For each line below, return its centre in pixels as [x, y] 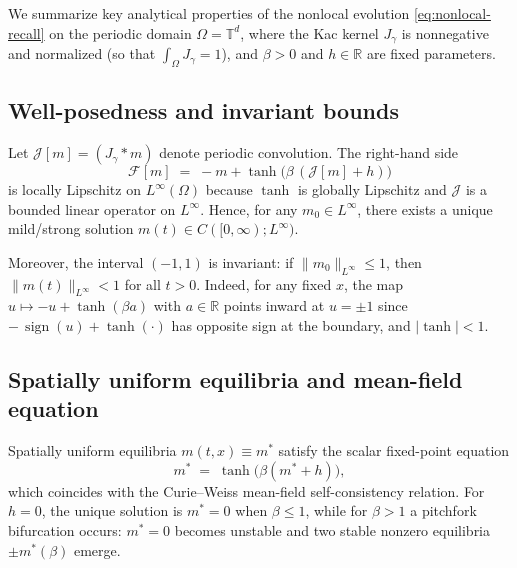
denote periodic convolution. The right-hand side [309, 152]
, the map [373, 283]
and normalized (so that [82, 53]
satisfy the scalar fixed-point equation [394, 450]
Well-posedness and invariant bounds [203, 110]
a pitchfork [443, 510]
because [229, 189]
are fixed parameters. [431, 53]
